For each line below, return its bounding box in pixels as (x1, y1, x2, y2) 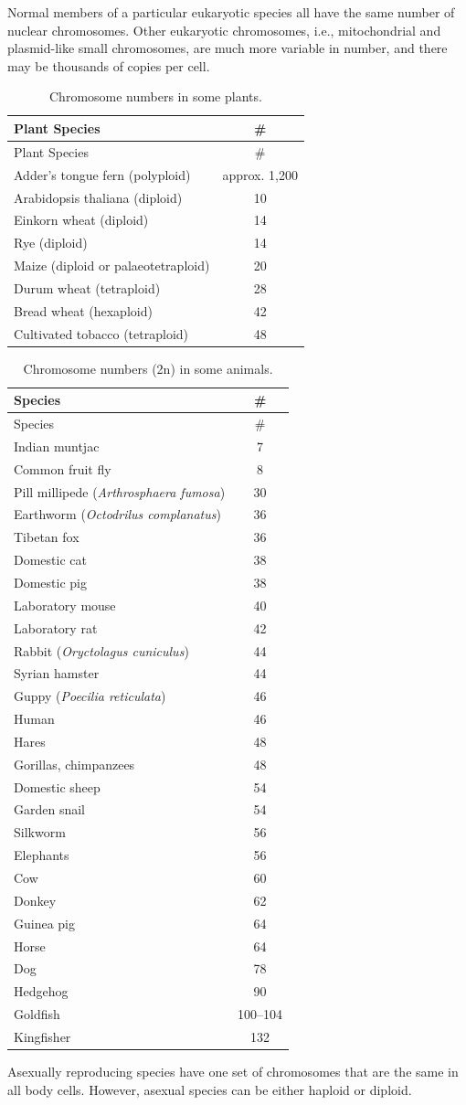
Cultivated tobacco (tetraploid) (14, 324, 189, 343)
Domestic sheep (14, 777, 101, 796)
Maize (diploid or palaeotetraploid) (14, 256, 210, 275)
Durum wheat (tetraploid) (14, 278, 161, 297)
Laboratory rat (14, 618, 98, 637)
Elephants (14, 845, 69, 865)
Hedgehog (14, 982, 69, 1001)
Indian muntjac (14, 436, 100, 455)
